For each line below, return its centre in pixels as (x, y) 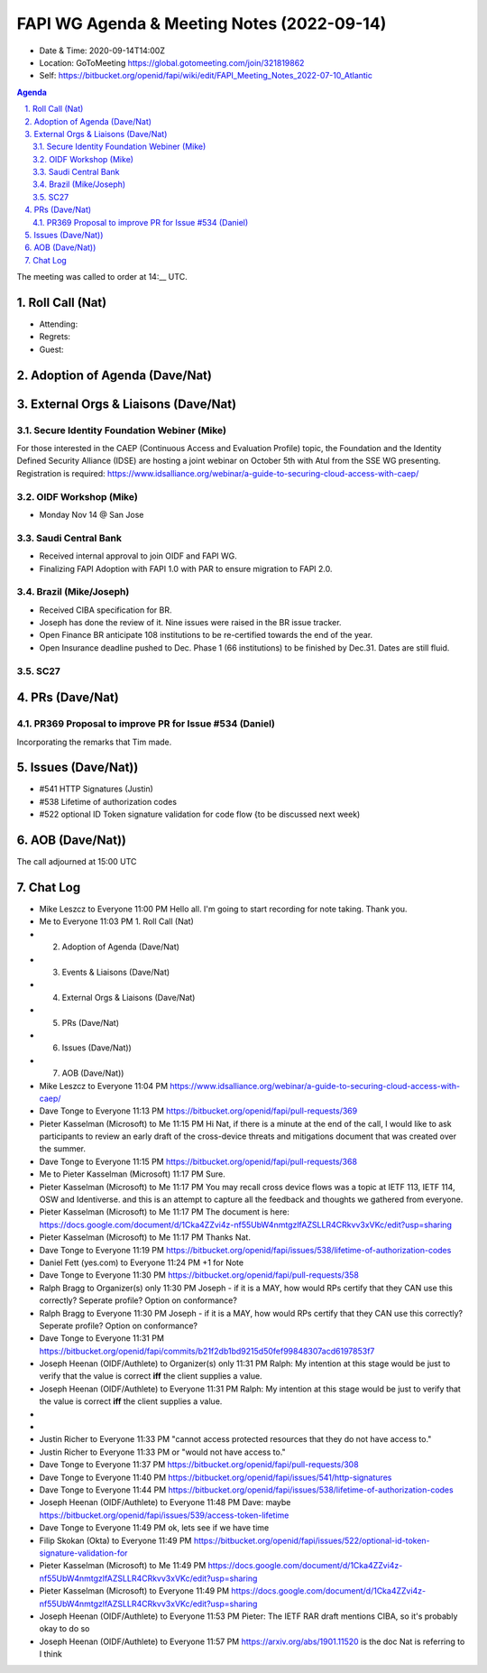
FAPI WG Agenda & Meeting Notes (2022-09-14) (202, 23)
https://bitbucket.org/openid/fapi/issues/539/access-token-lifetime (164, 1515)
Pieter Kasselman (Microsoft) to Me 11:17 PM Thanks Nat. (145, 1237)
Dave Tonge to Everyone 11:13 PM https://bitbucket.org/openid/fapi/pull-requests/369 (198, 1111)
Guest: (51, 349)
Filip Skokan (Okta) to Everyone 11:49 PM (115, 1540)
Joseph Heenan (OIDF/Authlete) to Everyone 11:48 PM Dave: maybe (165, 1502)
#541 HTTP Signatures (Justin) (96, 789)
